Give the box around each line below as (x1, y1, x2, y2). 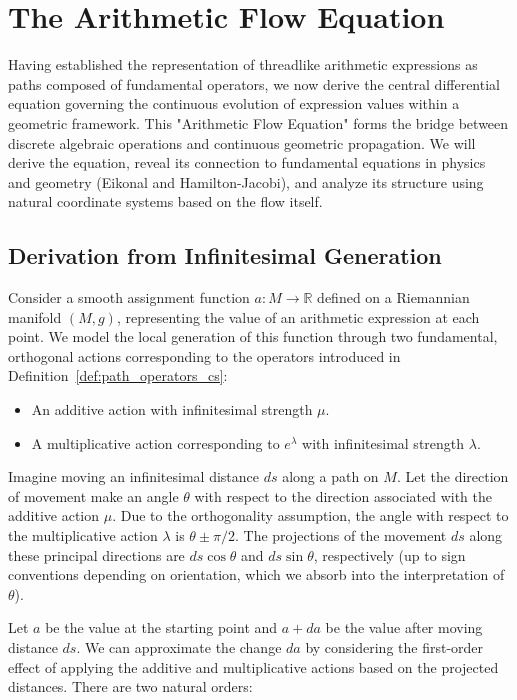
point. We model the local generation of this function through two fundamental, (8, 326, 498, 347)
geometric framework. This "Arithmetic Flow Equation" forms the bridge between (8, 112, 509, 133)
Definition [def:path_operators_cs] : (8, 365, 228, 386)
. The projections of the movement (235, 525, 447, 546)
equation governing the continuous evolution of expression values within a (8, 93, 460, 114)
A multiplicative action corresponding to (31, 432, 280, 453)
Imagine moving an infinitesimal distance (8, 466, 259, 487)
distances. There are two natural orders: (8, 676, 253, 697)
